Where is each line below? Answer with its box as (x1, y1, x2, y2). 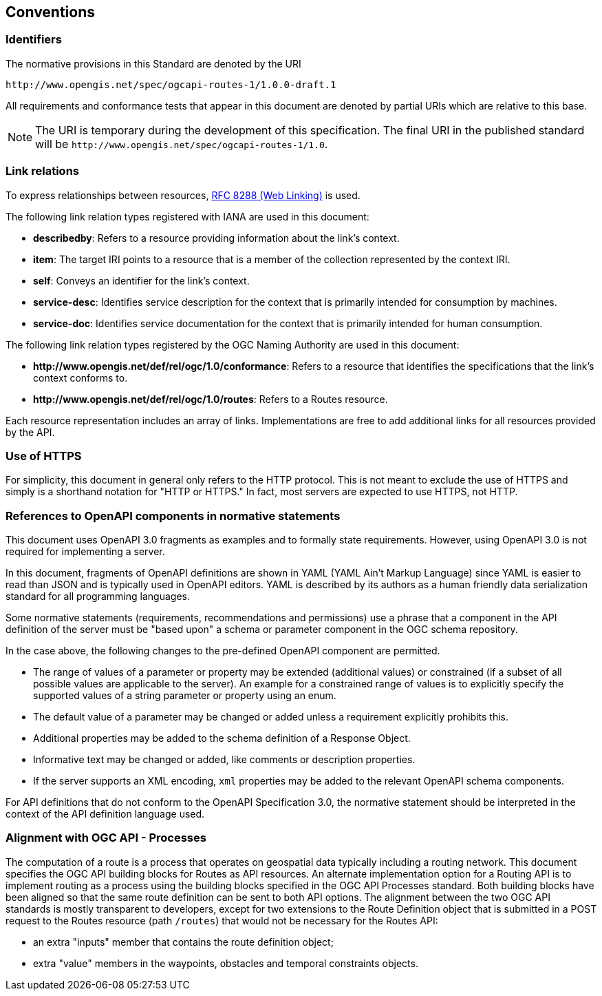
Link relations (6, 164, 79, 178)
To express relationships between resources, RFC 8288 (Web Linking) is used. (6, 189, 361, 201)
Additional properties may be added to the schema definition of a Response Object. (33, 732, 411, 745)
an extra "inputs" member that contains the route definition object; (33, 935, 334, 948)
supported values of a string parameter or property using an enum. (33, 689, 336, 702)
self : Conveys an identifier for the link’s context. (33, 274, 250, 287)
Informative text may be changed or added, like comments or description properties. (33, 754, 416, 766)
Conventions (6, 3, 96, 21)
